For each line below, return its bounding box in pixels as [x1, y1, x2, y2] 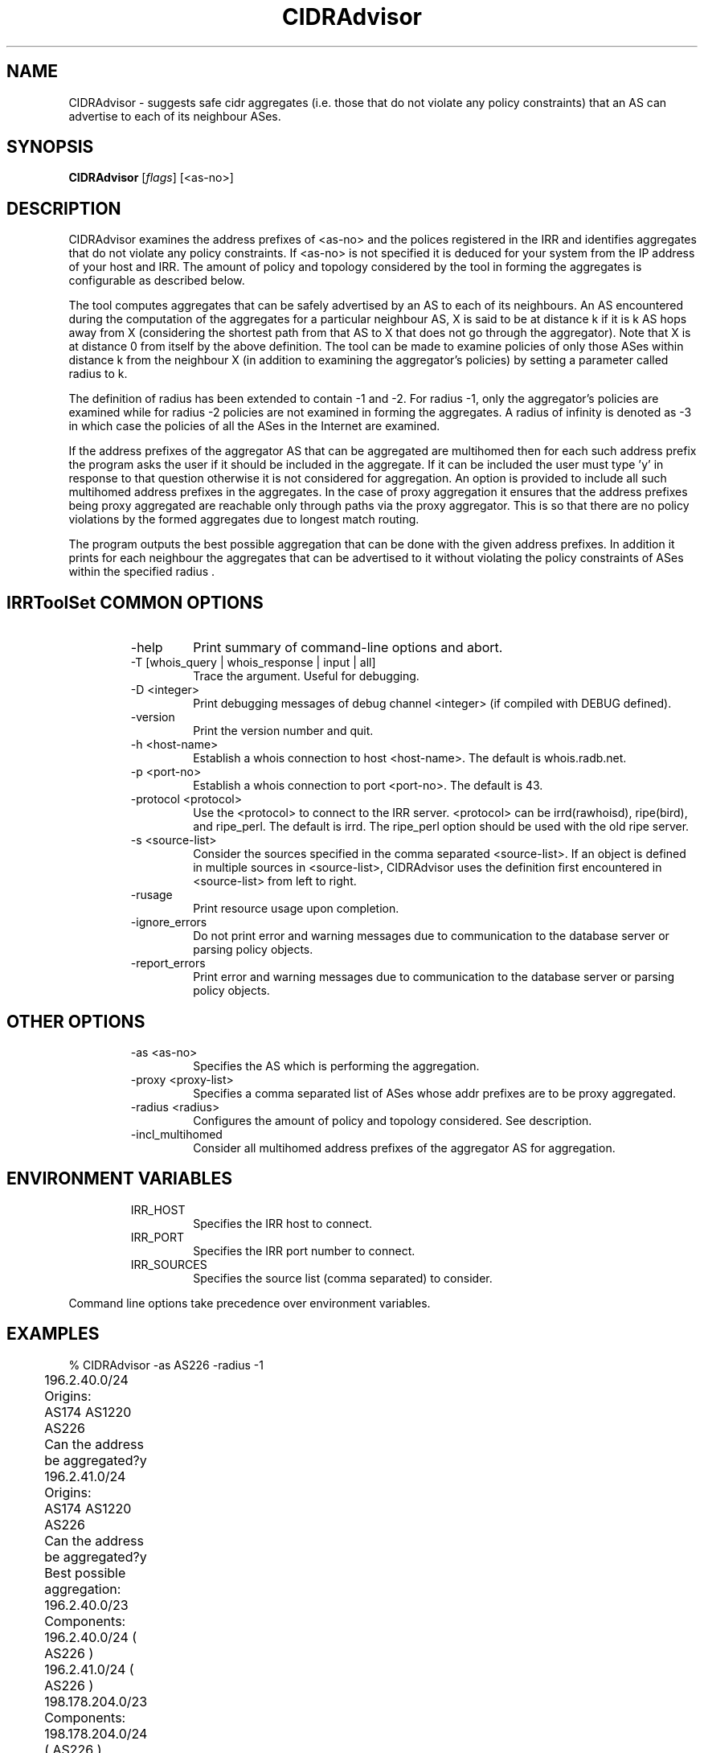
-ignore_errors [130, 915, 207, 930]
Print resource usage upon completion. [193, 901, 399, 916]
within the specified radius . [68, 564, 215, 579]
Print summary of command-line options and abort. [193, 639, 503, 656]
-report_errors [130, 956, 206, 971]
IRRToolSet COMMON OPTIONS [6, 592, 264, 613]
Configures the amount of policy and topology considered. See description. [193, 1113, 592, 1127]
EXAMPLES [6, 1324, 100, 1345]
